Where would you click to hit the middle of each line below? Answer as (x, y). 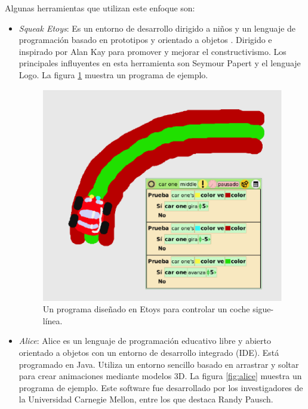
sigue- (263, 309)
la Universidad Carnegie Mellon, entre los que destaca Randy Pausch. (146, 399)
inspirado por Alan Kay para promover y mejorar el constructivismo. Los (153, 51)
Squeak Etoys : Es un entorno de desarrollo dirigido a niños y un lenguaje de (157, 28)
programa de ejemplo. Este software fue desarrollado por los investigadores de (161, 387)
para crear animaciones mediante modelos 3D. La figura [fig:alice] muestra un (160, 376)
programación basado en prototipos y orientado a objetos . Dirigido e (145, 40)
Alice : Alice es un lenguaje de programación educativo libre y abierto (145, 341)
